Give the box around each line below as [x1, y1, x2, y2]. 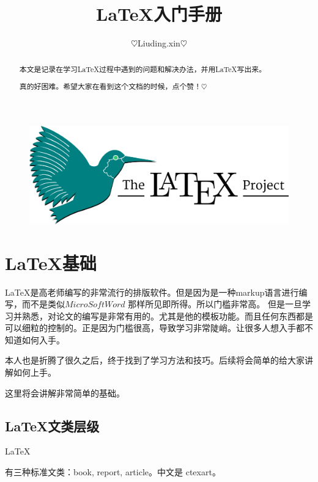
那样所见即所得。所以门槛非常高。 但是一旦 [128, 298, 302, 310]
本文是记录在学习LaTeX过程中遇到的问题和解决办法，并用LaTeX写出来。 [19, 64, 267, 74]
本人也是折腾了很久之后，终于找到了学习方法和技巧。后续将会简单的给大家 [5, 354, 305, 367]
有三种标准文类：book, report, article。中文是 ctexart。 [5, 466, 221, 478]
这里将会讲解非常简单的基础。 [5, 386, 125, 399]
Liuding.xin [138, 37, 180, 49]
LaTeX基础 [5, 250, 97, 275]
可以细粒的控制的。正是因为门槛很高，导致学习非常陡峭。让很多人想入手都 [5, 321, 305, 334]
